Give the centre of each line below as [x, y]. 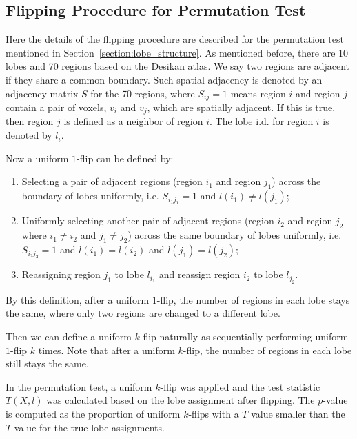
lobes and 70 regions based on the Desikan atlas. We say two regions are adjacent [177, 66]
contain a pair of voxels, [56, 107]
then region [30, 121]
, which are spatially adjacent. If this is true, [241, 107]
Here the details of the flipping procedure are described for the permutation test [175, 39]
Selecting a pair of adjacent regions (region [112, 181]
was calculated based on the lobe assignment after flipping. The [181, 400]
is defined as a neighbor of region [133, 121]
